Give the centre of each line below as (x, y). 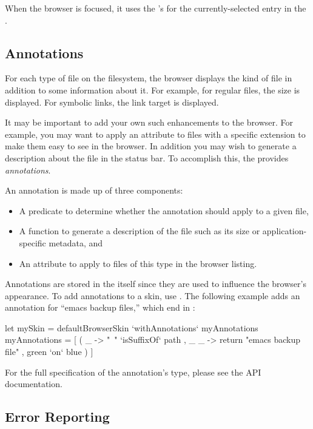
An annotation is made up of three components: (94, 190)
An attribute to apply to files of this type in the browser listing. (138, 263)
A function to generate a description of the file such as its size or (140, 231)
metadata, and (76, 242)
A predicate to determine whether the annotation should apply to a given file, (164, 210)
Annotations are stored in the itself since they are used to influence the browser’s (156, 284)
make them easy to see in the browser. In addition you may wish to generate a (151, 146)
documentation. (34, 384)
